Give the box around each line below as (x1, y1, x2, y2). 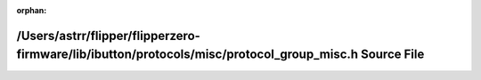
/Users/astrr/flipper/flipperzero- (16, 28, 200, 44)
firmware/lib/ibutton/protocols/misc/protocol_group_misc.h (16, 47, 359, 62)
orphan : (16, 5, 47, 15)
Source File (361, 47, 425, 62)
